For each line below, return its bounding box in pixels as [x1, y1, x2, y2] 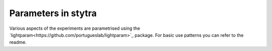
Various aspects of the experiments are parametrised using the [9, 25, 141, 31]
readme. [9, 39, 27, 45]
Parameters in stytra [9, 8, 97, 19]
